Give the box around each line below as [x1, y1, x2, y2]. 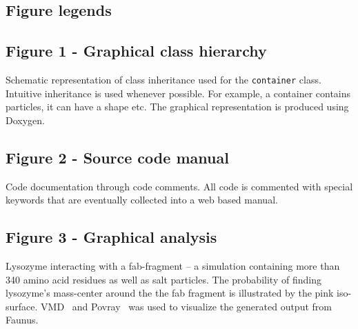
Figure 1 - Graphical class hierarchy [6, 40, 267, 61]
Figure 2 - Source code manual [6, 146, 229, 168]
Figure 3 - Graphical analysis [6, 226, 217, 248]
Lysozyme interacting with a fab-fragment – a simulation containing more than [6, 259, 340, 273]
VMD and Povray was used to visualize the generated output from [41, 299, 332, 313]
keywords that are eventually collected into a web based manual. [6, 192, 278, 207]
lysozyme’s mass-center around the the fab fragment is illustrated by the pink [6, 286, 334, 300]
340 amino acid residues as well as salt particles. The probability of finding [6, 272, 321, 286]
